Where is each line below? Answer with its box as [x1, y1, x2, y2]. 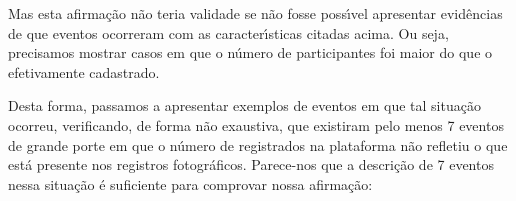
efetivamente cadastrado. [8, 61, 160, 82]
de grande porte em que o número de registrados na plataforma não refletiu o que [8, 134, 508, 155]
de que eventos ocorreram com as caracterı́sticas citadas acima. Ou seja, [8, 22, 449, 43]
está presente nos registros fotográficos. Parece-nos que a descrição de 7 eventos [8, 154, 494, 175]
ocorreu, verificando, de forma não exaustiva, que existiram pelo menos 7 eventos [8, 114, 504, 135]
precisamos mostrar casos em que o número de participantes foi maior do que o [8, 42, 493, 63]
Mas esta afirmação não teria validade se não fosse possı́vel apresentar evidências [8, 3, 503, 23]
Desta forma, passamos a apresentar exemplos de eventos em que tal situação [8, 95, 481, 116]
